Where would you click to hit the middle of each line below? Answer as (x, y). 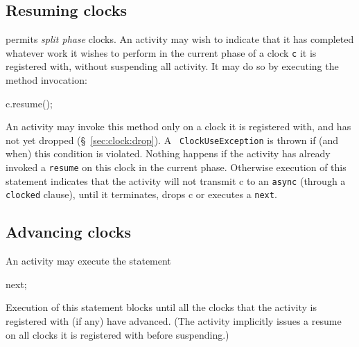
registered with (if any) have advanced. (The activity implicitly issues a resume (174, 321)
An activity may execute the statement (88, 261)
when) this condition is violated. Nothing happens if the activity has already (168, 153)
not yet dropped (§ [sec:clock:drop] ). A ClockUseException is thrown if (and (172, 140)
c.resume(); (29, 103)
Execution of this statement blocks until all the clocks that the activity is (161, 307)
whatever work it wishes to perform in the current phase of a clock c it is (161, 52)
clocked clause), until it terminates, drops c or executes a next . (141, 194)
